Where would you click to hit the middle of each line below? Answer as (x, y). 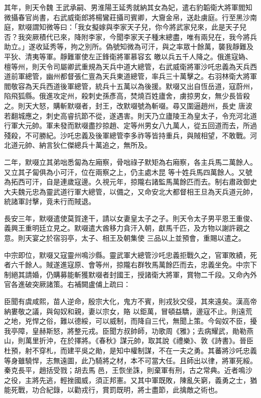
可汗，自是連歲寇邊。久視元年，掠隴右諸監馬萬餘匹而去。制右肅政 (134, 182)
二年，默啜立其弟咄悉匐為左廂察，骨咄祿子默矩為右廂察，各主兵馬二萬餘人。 (130, 162)
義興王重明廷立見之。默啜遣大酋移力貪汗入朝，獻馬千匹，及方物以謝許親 (123, 228)
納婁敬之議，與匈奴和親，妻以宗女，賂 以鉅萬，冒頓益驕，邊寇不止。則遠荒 (128, 311)
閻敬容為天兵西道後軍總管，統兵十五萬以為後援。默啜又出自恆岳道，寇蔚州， (130, 86)
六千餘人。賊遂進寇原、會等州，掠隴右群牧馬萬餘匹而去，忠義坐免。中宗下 (134, 265)
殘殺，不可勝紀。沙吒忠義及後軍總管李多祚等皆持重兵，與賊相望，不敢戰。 (127, 135)
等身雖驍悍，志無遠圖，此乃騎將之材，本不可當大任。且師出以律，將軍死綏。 (130, 360)
